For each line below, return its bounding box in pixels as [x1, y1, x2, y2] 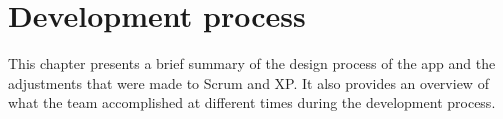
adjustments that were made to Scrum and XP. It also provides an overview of [8, 72, 489, 93]
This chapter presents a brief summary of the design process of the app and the [8, 53, 496, 74]
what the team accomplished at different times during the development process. [8, 92, 496, 113]
